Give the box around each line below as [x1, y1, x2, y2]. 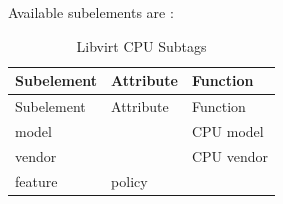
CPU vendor [191, 145, 269, 166]
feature [15, 170, 58, 191]
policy [111, 170, 148, 191]
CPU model [191, 120, 264, 141]
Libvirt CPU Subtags [76, 35, 207, 56]
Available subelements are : [8, 2, 174, 22]
